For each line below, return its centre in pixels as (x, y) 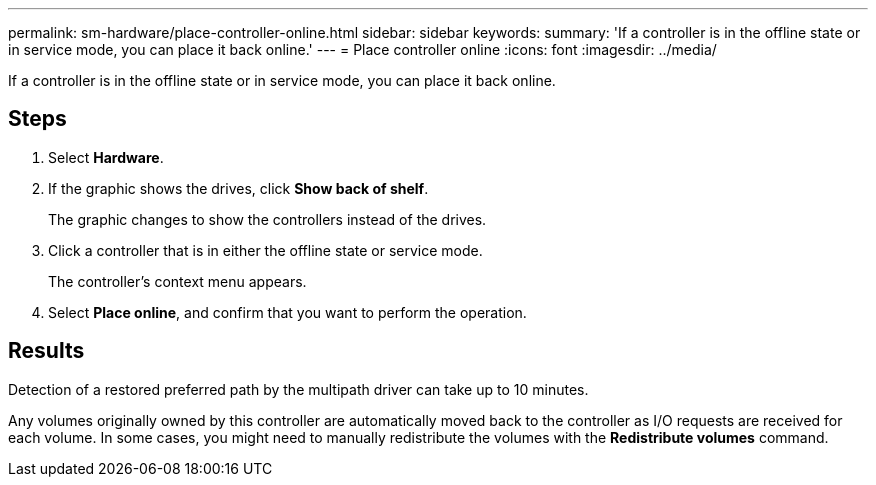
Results (46, 351)
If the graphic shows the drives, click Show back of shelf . (238, 188)
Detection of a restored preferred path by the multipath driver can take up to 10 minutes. (298, 389)
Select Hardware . (106, 157)
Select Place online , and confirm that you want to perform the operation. (287, 312)
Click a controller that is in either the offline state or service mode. (265, 250)
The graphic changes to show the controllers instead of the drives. (267, 219)
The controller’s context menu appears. (177, 281)
